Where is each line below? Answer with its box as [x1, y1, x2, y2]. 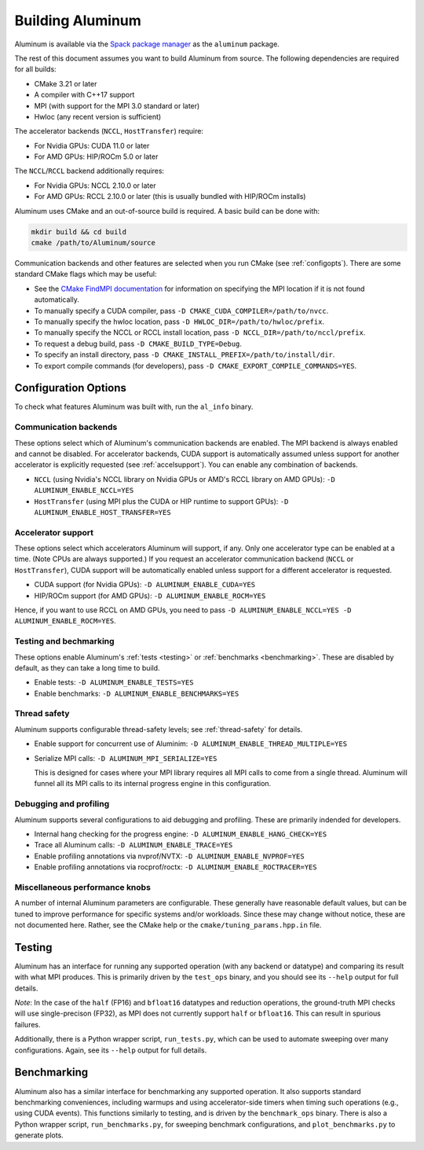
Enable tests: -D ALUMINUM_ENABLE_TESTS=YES [34, 678, 194, 687]
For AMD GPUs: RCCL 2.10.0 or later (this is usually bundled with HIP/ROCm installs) [34, 192, 306, 201]
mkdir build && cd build [31, 227, 127, 236]
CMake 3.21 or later [34, 79, 97, 88]
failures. [14, 1020, 41, 1029]
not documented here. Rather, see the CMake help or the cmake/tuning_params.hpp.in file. [14, 920, 322, 930]
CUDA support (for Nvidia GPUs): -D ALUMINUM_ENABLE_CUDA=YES [34, 580, 256, 590]
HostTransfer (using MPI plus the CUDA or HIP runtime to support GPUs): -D [34, 496, 289, 506]
